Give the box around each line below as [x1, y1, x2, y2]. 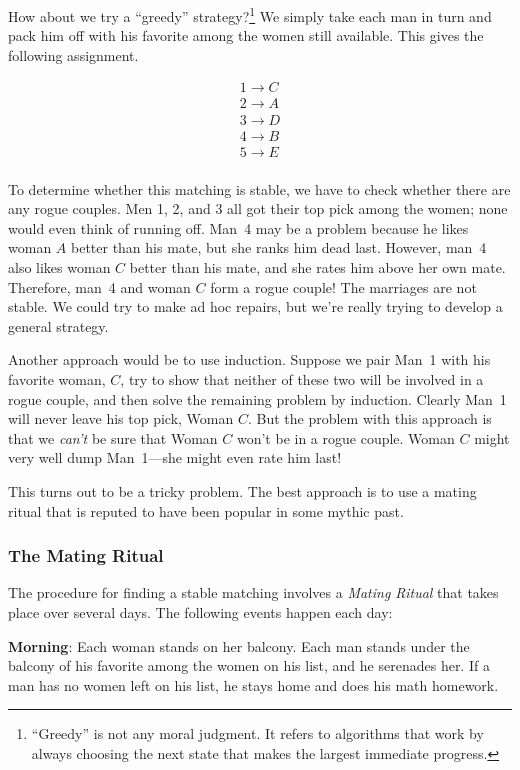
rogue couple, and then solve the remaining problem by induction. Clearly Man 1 [8, 388, 507, 409]
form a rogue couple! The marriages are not [210, 276, 477, 297]
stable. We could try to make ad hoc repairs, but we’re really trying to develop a [8, 296, 503, 317]
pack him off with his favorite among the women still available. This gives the [8, 25, 484, 46]
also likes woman [8, 257, 111, 277]
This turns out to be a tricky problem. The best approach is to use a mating [8, 480, 477, 501]
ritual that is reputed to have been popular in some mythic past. [8, 500, 404, 521]
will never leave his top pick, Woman [8, 408, 234, 429]
